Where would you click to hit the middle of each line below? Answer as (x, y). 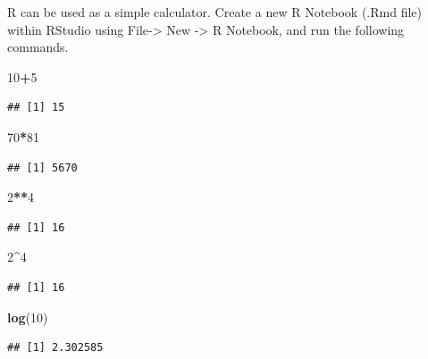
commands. (38, 47)
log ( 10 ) (28, 317)
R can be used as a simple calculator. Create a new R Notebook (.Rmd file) (215, 12)
